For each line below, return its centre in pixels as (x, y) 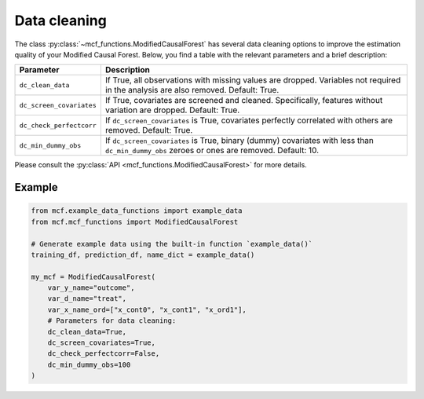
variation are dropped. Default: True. (172, 110)
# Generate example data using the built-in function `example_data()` (172, 244)
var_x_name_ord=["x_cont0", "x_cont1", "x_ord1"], (147, 309)
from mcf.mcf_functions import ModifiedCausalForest (135, 221)
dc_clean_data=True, (87, 331)
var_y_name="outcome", (91, 288)
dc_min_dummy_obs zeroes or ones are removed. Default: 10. (212, 151)
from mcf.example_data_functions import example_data (137, 211)
